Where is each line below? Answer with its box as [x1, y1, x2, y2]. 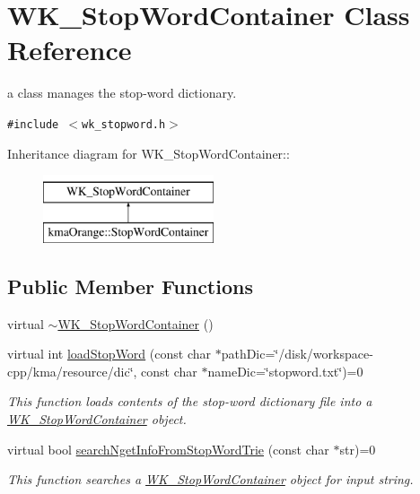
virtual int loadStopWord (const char [7, 344, 211, 363]
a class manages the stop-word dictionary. [7, 83, 237, 102]
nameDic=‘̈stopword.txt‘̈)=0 [207, 361, 363, 380]
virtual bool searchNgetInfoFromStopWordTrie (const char [7, 439, 329, 458]
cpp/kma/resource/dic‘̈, [7, 361, 137, 380]
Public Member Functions [7, 272, 253, 299]
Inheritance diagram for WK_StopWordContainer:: [7, 143, 290, 162]
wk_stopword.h [82, 117, 166, 131]
